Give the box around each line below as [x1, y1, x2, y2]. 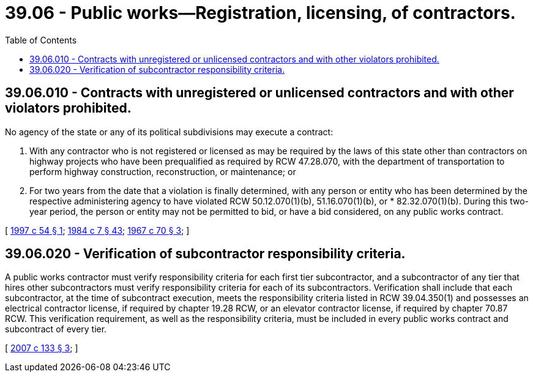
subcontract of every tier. [5, 324, 107, 335]
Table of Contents [5, 34, 77, 45]
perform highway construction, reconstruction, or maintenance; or [29, 166, 296, 177]
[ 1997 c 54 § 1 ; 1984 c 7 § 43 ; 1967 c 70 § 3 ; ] [5, 225, 190, 236]
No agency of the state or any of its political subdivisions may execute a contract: [5, 126, 334, 137]
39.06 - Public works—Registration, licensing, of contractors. [5, 2, 516, 23]
